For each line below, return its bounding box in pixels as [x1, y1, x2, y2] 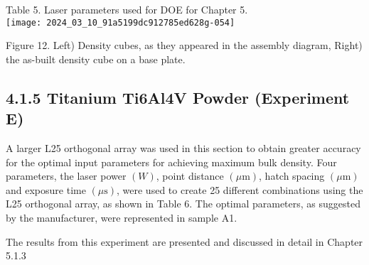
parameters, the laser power [6, 168, 127, 183]
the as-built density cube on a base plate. [6, 51, 186, 66]
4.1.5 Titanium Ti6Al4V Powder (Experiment [6, 86, 350, 108]
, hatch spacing [259, 168, 325, 183]
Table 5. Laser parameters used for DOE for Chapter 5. [6, 2, 248, 16]
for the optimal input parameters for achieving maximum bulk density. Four [6, 154, 337, 169]
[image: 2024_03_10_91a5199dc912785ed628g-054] [6, 17, 235, 28]
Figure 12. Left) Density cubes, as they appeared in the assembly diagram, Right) [6, 38, 363, 53]
